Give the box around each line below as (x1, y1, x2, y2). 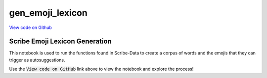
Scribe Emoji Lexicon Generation (9, 37, 112, 46)
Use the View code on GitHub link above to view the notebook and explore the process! (9, 66, 194, 72)
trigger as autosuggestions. (9, 57, 65, 63)
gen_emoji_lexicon (9, 7, 88, 18)
